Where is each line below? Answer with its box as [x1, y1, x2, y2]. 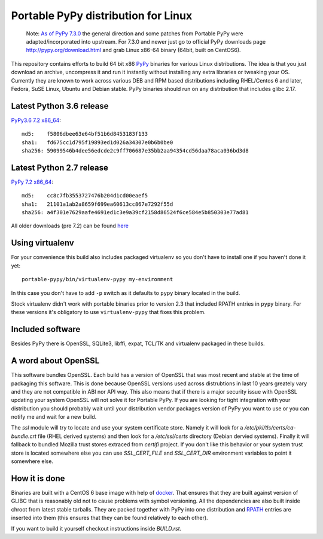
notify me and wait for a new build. [11, 413, 97, 421]
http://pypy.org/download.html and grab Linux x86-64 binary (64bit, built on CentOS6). [26, 47, 242, 54]
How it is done [11, 473, 65, 483]
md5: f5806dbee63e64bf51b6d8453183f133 [22, 130, 148, 138]
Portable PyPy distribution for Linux [11, 9, 193, 22]
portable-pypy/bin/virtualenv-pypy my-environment [22, 276, 173, 283]
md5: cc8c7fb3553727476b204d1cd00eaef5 [22, 192, 148, 199]
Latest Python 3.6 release [11, 101, 109, 111]
